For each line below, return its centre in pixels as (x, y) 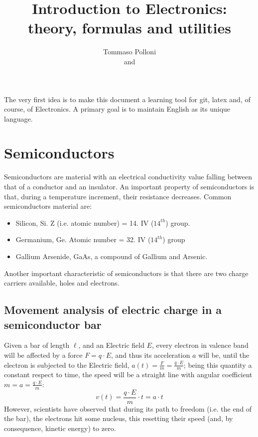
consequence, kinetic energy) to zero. (60, 428)
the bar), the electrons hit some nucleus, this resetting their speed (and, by (119, 418)
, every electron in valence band (200, 345)
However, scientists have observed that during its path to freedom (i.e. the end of (128, 408)
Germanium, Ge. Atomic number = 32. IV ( (83, 239)
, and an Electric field (111, 345)
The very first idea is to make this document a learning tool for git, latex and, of (127, 99)
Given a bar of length (37, 345)
